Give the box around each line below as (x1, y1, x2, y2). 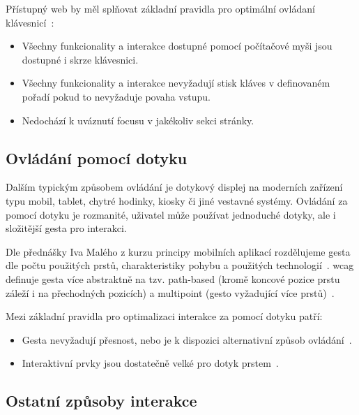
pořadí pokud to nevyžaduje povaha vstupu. (22, 89, 211, 103)
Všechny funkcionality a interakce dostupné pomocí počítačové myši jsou (22, 38, 333, 53)
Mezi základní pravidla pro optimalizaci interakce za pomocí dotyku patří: (6, 309, 323, 323)
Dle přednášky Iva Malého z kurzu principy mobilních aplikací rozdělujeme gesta (6, 244, 351, 259)
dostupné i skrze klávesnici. (22, 52, 139, 66)
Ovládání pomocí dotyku (6, 147, 188, 168)
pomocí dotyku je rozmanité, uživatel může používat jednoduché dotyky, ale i (6, 207, 336, 221)
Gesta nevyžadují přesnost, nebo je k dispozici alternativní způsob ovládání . (22, 332, 352, 347)
